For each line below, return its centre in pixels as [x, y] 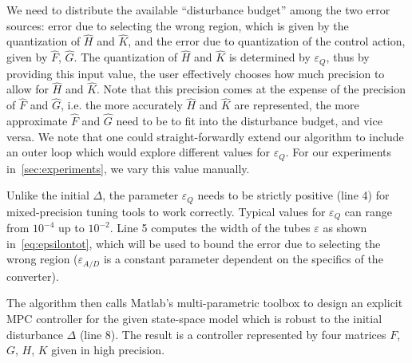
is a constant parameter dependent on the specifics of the [243, 259]
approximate [37, 121]
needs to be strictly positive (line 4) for [293, 195]
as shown [345, 228]
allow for [28, 89]
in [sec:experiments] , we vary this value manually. [128, 168]
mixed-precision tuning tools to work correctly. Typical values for [166, 211]
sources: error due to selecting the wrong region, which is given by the [178, 25]
